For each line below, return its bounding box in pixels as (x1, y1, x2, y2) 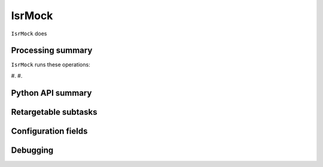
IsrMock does (11, 30, 47, 37)
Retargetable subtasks (11, 107, 98, 117)
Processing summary (11, 45, 93, 56)
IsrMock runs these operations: (11, 61, 90, 68)
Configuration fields (11, 126, 88, 136)
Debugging (11, 145, 54, 155)
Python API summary (11, 87, 92, 98)
